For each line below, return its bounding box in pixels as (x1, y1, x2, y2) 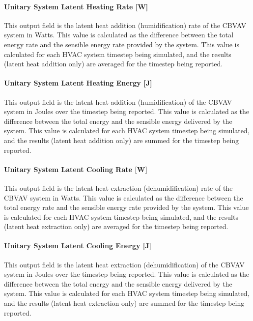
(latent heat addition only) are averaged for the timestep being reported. (4, 58, 223, 69)
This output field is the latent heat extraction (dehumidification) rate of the (4, 182, 233, 193)
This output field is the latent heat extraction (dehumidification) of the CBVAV (4, 259, 245, 269)
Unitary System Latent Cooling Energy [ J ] (4, 240, 152, 251)
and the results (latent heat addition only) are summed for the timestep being (4, 135, 239, 145)
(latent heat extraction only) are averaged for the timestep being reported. (4, 221, 228, 232)
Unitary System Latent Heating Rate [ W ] (4, 1, 148, 11)
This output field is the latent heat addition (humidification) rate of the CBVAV (4, 20, 247, 30)
